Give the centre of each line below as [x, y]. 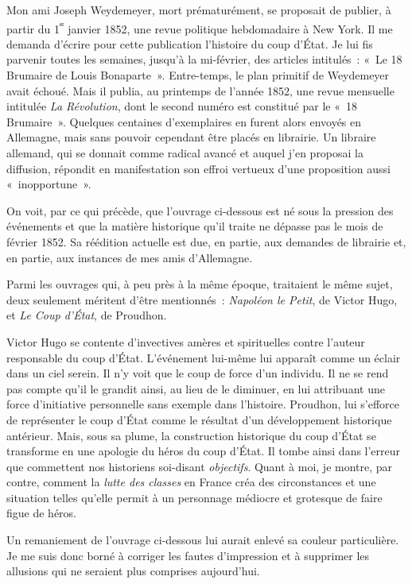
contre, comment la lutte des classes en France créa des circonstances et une [191, 482]
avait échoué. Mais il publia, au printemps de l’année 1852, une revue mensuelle [200, 90]
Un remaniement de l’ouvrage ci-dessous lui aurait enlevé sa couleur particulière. [203, 540]
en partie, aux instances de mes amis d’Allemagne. [130, 257]
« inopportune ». [49, 184]
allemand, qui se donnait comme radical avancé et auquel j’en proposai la [185, 153]
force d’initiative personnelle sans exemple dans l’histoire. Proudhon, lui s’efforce [203, 404]
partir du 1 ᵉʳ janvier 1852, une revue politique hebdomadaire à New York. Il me [200, 27]
